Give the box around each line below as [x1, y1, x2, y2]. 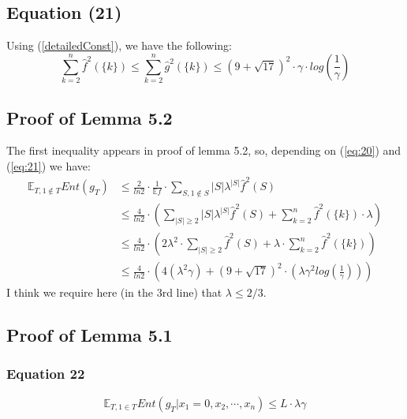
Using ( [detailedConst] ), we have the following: [6, 37, 233, 54]
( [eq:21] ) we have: [6, 157, 91, 174]
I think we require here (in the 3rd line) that [6, 284, 222, 301]
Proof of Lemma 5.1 [6, 323, 173, 347]
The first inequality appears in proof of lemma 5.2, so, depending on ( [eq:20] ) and [6, 142, 401, 159]
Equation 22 [6, 364, 85, 383]
